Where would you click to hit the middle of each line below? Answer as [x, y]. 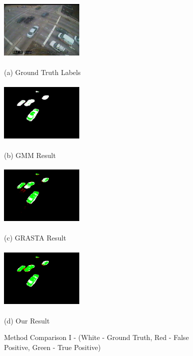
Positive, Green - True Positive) [52, 347]
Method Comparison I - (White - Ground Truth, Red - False [96, 337]
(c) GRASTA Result [35, 238]
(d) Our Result [27, 320]
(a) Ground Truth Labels [42, 72]
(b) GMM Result [30, 155]
